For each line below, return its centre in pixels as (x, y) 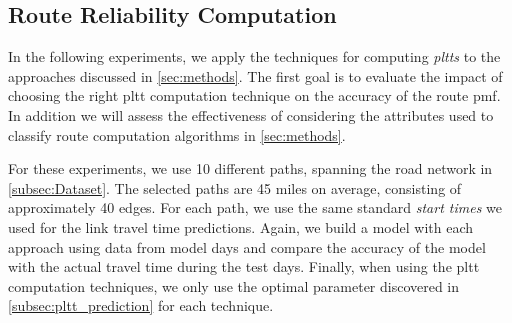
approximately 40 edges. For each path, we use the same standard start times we (255, 207)
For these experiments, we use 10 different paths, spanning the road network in (250, 168)
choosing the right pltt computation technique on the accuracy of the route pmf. (254, 95)
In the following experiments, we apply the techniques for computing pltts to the (254, 56)
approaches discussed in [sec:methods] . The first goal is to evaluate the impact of (255, 75)
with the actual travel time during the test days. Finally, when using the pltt (244, 266)
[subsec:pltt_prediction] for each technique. (141, 305)
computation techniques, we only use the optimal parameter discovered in (234, 285)
